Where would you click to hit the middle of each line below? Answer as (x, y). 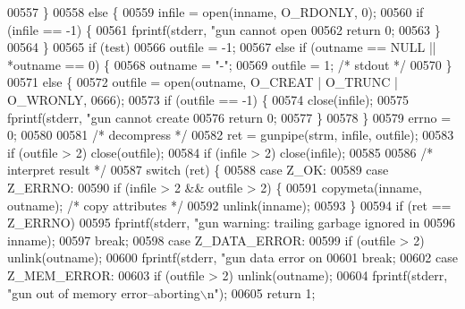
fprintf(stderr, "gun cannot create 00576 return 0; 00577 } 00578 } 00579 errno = (229, 117)
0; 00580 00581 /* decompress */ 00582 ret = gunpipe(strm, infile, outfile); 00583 (231, 135)
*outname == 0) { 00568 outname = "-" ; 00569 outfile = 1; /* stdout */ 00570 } (230, 64)
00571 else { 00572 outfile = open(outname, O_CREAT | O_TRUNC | (203, 82)
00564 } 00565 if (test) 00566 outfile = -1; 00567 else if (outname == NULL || (222, 47)
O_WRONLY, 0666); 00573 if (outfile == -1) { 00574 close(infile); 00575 (208, 99)
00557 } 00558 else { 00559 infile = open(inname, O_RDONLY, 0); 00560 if (216, 12)
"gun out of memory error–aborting (104, 292)
